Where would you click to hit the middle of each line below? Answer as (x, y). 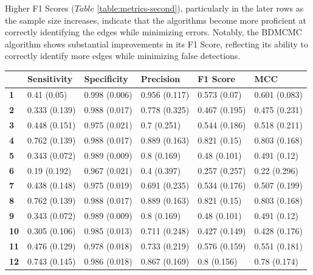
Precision (160, 79)
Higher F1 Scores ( (40, 8)
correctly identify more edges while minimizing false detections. (123, 56)
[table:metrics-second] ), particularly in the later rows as (200, 8)
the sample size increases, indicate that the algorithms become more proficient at (156, 20)
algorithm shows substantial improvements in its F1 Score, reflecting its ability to (157, 44)
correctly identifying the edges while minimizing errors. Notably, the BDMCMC (153, 32)
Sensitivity (50, 79)
